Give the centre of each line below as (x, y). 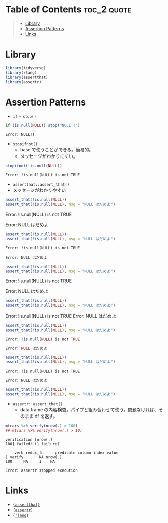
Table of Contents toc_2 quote (68, 9)
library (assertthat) (27, 77)
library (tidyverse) (26, 68)
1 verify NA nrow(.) (34, 457)
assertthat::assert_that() (41, 185)
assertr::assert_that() (38, 404)
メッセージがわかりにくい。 (49, 156)
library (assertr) (23, 82)
